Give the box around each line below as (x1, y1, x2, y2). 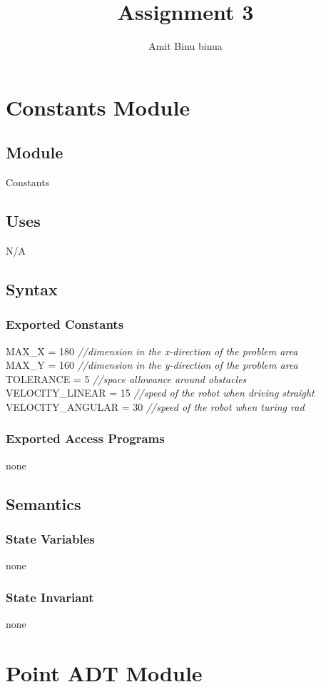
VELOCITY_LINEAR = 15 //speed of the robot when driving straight (6, 385, 315, 400)
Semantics (6, 492, 81, 514)
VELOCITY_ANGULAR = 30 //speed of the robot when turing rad (6, 399, 305, 414)
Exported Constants (6, 315, 124, 333)
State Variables (6, 529, 95, 547)
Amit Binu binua (148, 39, 223, 54)
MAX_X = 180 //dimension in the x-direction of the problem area (6, 343, 298, 358)
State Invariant (6, 588, 94, 606)
